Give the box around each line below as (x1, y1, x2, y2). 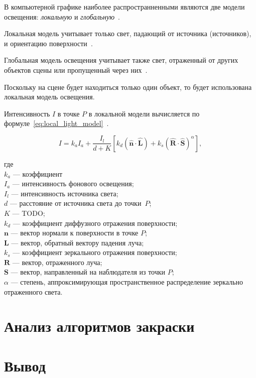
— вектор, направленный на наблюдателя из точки (11, 267, 166, 277)
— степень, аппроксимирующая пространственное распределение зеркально (11, 277, 243, 287)
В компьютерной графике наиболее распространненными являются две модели (4, 2, 245, 12)
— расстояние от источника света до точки (10, 198, 142, 208)
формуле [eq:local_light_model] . (4, 118, 109, 129)
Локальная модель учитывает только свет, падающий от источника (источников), (4, 28, 251, 39)
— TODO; (12, 207, 45, 218)
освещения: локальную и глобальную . (4, 11, 120, 22)
